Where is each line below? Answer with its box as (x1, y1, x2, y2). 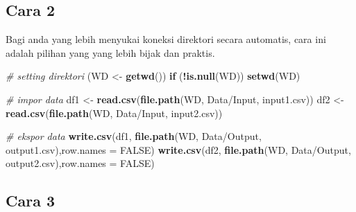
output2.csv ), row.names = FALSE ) (6, 156, 155, 170)
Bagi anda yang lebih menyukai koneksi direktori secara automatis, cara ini (6, 32, 326, 46)
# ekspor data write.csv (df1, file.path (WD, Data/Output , (6, 129, 262, 143)
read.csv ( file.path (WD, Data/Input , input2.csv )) (6, 105, 223, 120)
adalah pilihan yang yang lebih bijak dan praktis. (6, 45, 215, 60)
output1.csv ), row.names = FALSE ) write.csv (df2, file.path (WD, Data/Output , (6, 142, 351, 157)
